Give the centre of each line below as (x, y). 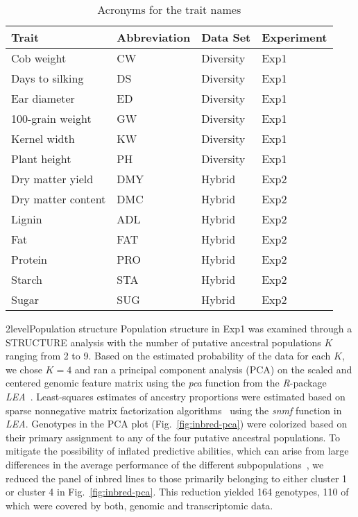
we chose (24, 369)
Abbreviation (154, 37)
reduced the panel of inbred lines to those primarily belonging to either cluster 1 (177, 478)
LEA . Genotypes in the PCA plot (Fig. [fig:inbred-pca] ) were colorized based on (177, 424)
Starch (27, 279)
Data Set (226, 37)
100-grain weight (51, 118)
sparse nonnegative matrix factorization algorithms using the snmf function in (174, 410)
